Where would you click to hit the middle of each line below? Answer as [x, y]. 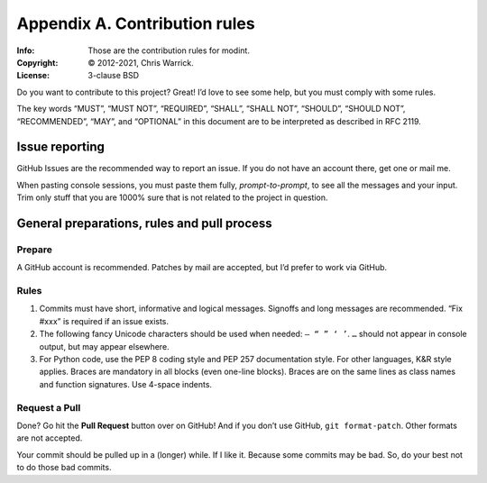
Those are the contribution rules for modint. [169, 50]
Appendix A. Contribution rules [136, 23]
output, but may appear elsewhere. [105, 346]
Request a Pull [49, 407]
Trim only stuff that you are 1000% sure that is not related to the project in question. [172, 197]
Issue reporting [61, 147]
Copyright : [37, 62]
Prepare [35, 250]
